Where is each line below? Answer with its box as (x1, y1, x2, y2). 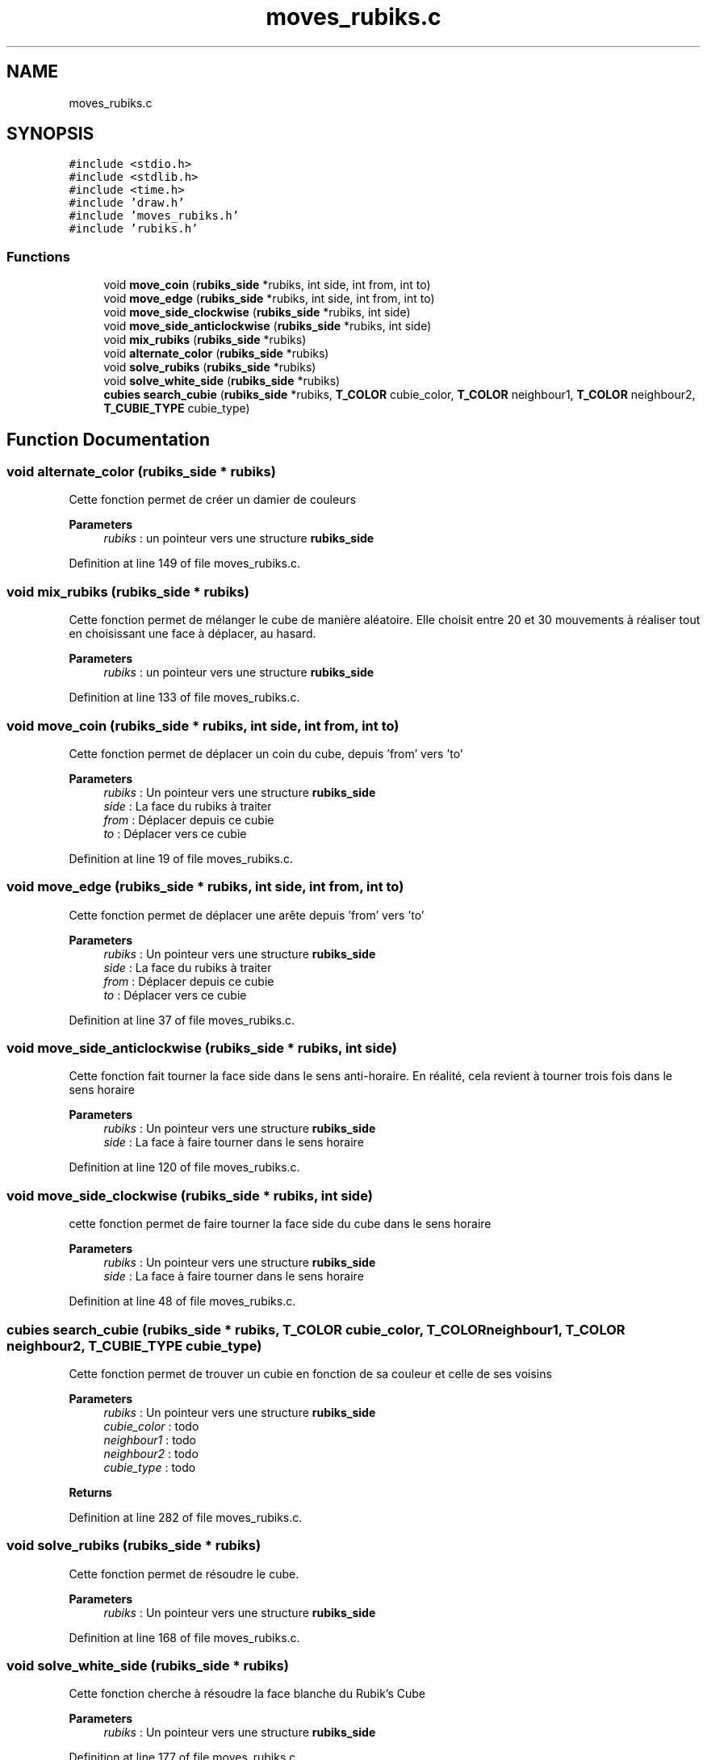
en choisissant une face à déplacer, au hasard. (69, 626, 316, 641)
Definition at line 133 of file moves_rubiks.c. (69, 690, 300, 705)
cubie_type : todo (103, 1460, 196, 1474)
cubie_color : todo (103, 1418, 199, 1433)
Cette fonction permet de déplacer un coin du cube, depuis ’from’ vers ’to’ (69, 746, 463, 761)
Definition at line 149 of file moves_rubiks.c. (69, 556, 300, 571)
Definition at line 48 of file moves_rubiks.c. (69, 1294, 296, 1309)
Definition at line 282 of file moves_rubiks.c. (69, 1510, 303, 1524)
